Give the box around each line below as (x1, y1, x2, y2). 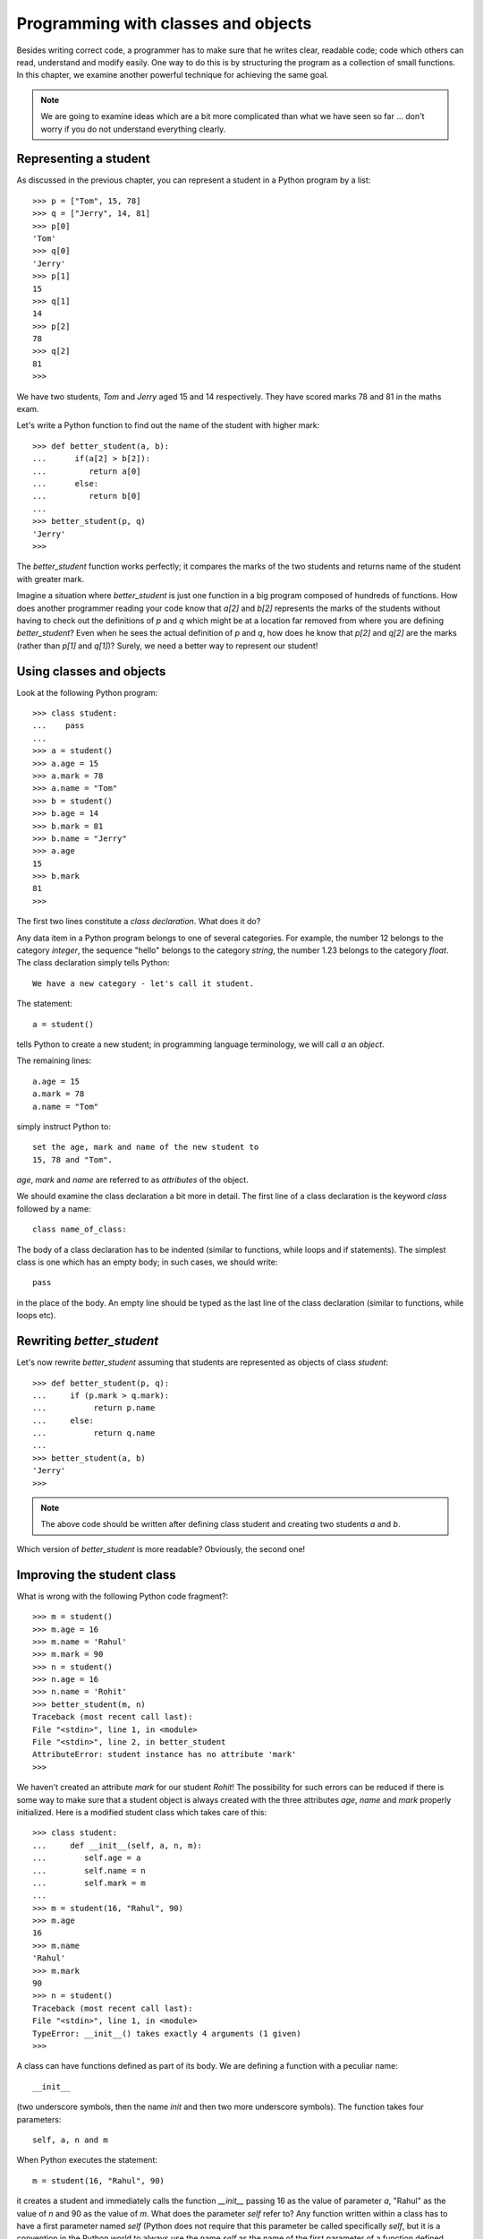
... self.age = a (32, 1853, 141, 1863)
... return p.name (32, 1403, 156, 1413)
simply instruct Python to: (16, 1120, 111, 1132)
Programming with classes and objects (16, 13, 312, 33)
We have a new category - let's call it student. (32, 978, 255, 989)
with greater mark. (16, 573, 85, 584)
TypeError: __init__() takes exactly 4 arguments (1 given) (32, 2029, 301, 2038)
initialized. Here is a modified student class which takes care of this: (16, 1806, 267, 1817)
